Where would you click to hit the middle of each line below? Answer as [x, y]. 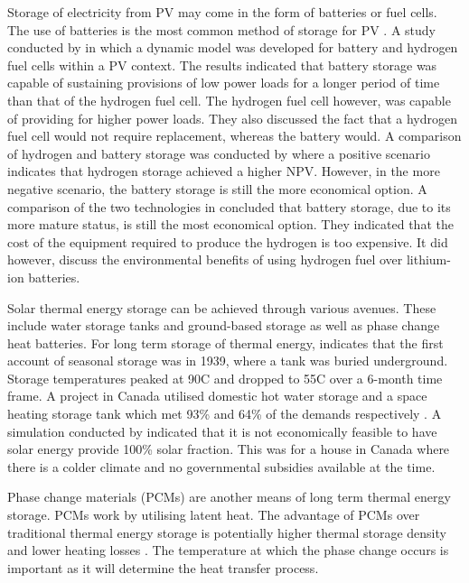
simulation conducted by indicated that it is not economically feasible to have [222, 431]
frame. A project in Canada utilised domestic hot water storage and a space [217, 396]
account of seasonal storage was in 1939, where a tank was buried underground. [228, 361]
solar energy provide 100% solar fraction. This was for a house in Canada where [229, 449]
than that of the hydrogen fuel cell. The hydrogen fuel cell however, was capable [229, 100]
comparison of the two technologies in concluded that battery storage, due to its [229, 206]
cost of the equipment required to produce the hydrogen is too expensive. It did [228, 241]
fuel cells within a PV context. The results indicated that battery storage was [222, 65]
